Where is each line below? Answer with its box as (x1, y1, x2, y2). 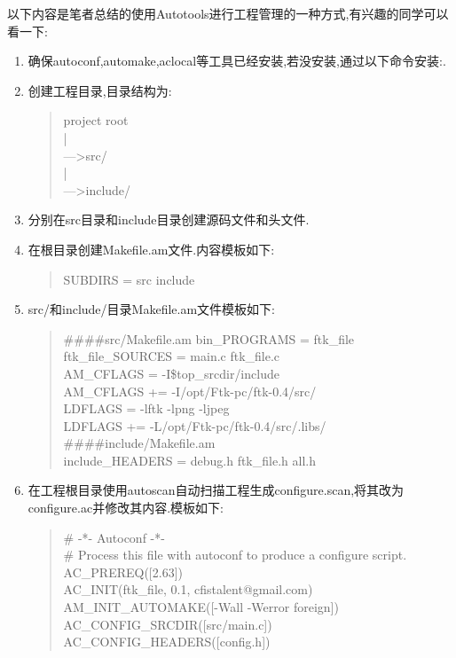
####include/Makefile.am (63, 434, 216, 452)
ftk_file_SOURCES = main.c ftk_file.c (63, 347, 280, 365)
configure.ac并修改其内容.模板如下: (28, 498, 224, 517)
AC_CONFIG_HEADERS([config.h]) (63, 632, 271, 651)
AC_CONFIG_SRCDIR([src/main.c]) (63, 615, 272, 633)
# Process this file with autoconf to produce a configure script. (63, 545, 407, 564)
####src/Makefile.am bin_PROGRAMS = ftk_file (63, 329, 355, 348)
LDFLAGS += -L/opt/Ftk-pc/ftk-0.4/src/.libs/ (63, 416, 326, 435)
